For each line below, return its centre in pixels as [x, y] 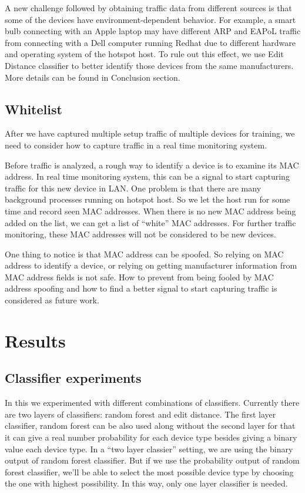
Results [35, 340]
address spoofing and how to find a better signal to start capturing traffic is [141, 288]
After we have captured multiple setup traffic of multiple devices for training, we [150, 133]
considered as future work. [52, 300]
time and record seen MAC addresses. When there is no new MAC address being [150, 211]
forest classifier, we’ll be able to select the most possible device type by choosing [149, 472]
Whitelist [33, 109]
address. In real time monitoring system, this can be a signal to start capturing [147, 176]
